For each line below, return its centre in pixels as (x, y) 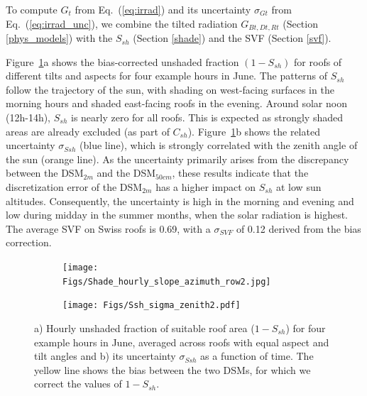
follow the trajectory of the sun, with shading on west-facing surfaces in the (170, 89)
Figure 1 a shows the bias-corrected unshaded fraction (122, 61)
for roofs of (318, 61)
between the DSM (45, 173)
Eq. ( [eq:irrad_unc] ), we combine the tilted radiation (122, 23)
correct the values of (78, 384)
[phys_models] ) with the (59, 38)
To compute (32, 9)
